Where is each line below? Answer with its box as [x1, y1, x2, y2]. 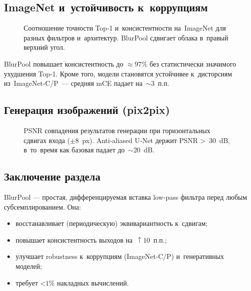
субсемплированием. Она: [4, 201, 81, 212]
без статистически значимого [150, 58, 236, 69]
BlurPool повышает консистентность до [4, 58, 124, 69]
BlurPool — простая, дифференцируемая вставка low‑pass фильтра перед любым [4, 191, 247, 202]
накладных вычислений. [57, 277, 129, 288]
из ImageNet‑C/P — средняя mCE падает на [4, 78, 143, 88]
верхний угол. [24, 42, 65, 52]
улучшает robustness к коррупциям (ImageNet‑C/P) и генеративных [15, 251, 224, 261]
